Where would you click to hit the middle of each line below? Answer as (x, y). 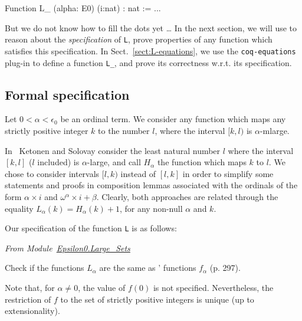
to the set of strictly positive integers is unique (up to (157, 299)
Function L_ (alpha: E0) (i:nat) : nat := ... (83, 8)
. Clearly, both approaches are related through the (187, 196)
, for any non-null (151, 208)
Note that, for (30, 287)
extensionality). (32, 311)
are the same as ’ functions (148, 268)
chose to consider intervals (52, 173)
